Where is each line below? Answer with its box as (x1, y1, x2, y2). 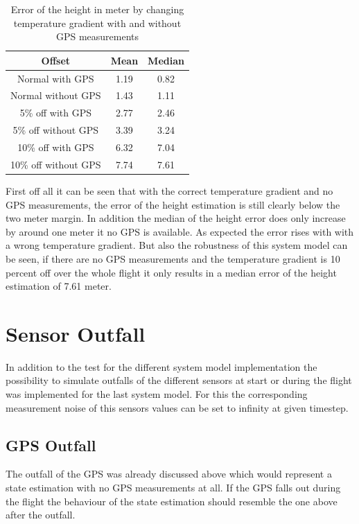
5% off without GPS (12, 123, 99, 137)
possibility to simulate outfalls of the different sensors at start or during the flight (6, 373, 352, 387)
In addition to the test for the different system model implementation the (6, 359, 317, 374)
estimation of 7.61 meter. (6, 279, 112, 293)
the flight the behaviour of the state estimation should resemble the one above (6, 494, 338, 508)
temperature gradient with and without (13, 15, 182, 30)
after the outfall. (6, 507, 76, 522)
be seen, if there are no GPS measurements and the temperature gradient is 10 (6, 251, 340, 265)
